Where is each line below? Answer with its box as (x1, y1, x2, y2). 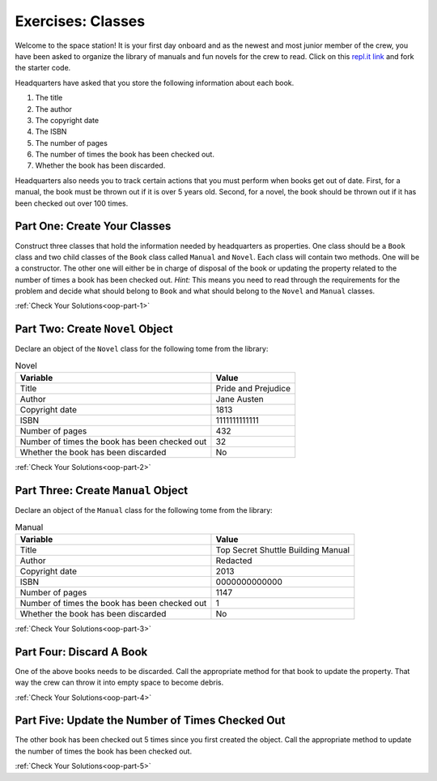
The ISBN (35, 126, 67, 137)
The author (35, 104, 73, 113)
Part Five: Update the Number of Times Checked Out (15, 714, 286, 728)
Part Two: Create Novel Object (15, 322, 173, 336)
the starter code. (15, 63, 71, 73)
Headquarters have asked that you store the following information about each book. (15, 78, 295, 87)
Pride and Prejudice (215, 383, 291, 395)
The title (35, 93, 63, 103)
